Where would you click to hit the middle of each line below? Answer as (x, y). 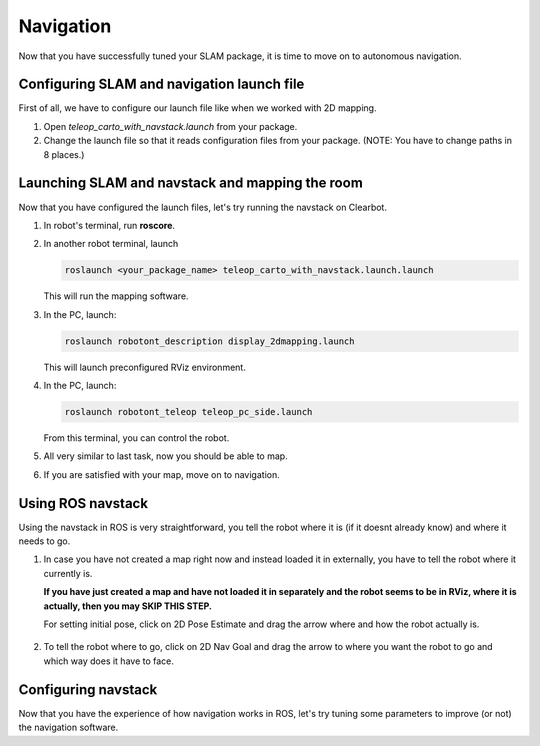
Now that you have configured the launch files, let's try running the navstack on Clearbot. (202, 207)
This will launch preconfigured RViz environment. (145, 367)
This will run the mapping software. (116, 296)
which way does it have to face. (109, 661)
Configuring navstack (88, 689)
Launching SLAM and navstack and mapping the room (191, 183)
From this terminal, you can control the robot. (136, 438)
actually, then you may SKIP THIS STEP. (127, 606)
